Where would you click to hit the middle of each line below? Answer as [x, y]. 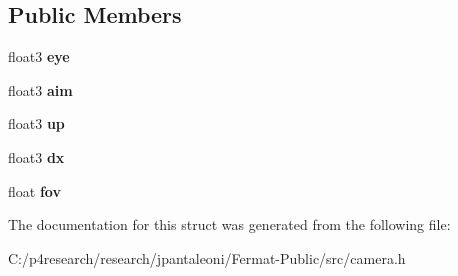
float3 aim [40, 89]
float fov [34, 190]
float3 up [36, 123]
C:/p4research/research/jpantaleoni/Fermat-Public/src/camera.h [207, 257]
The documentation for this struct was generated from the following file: [229, 224]
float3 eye [39, 56]
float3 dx [36, 156]
